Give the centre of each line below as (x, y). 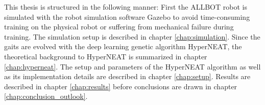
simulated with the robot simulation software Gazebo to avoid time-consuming (127, 16)
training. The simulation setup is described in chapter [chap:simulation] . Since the (132, 36)
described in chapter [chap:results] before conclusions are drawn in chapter (121, 86)
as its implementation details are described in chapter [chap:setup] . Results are (127, 76)
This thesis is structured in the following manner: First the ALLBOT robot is (126, 7)
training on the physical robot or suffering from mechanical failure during (119, 27)
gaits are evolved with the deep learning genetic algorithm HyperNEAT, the (123, 46)
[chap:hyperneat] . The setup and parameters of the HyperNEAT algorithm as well (132, 66)
